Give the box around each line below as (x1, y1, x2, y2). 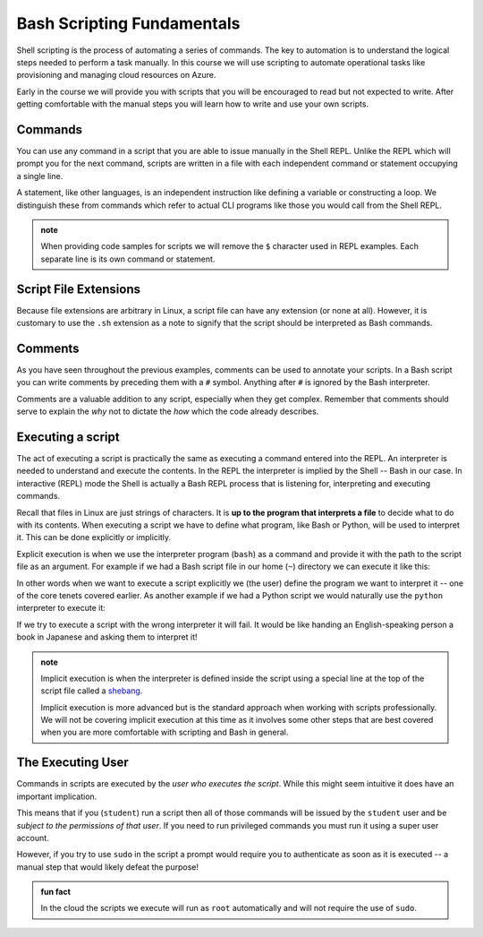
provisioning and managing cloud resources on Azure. (16, 70, 216, 81)
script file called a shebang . (40, 685, 143, 696)
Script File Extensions (16, 281, 141, 297)
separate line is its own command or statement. (40, 254, 216, 264)
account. (16, 832, 49, 843)
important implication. (16, 791, 97, 802)
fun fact (40, 887, 72, 898)
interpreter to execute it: (16, 603, 106, 614)
